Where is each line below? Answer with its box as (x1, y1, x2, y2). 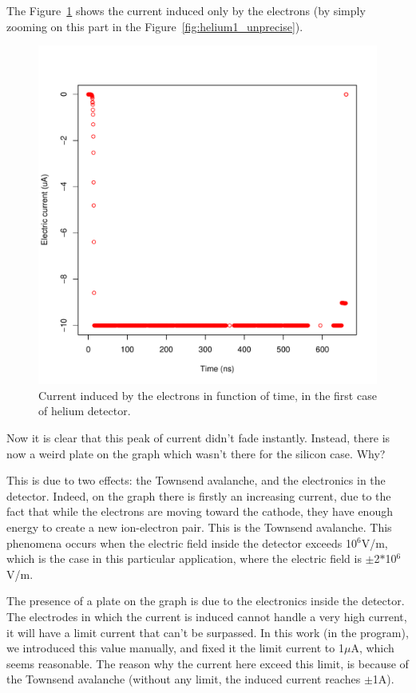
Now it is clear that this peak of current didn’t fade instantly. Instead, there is (6, 429, 390, 445)
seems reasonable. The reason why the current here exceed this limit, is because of (6, 655, 409, 671)
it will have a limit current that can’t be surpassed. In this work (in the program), (6, 624, 409, 640)
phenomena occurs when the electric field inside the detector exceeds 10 (6, 534, 357, 551)
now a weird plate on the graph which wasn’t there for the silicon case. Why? (6, 445, 386, 461)
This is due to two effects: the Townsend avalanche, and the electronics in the (6, 472, 386, 489)
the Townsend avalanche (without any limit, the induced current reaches (6, 671, 361, 687)
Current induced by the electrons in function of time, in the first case (38, 386, 377, 403)
